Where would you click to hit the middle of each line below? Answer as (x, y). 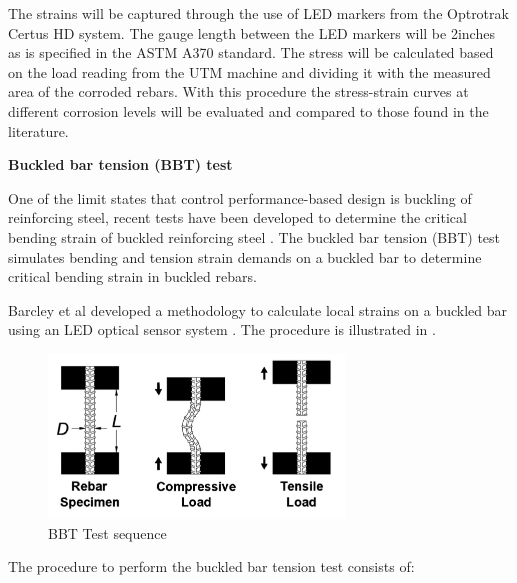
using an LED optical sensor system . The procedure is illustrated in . (222, 329)
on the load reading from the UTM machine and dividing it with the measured (249, 71)
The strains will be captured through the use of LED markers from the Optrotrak (258, 13)
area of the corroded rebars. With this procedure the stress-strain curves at (238, 91)
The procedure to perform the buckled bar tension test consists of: (211, 566)
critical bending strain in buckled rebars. (132, 276)
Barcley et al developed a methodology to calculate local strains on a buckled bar (258, 309)
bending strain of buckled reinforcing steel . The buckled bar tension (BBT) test (254, 236)
